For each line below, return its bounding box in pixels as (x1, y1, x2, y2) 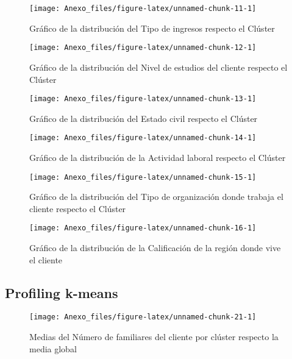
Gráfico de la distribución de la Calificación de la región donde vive (29, 241, 281, 254)
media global (29, 342, 77, 355)
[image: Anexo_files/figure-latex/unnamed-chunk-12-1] (29, 43, 257, 52)
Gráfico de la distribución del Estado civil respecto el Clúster (29, 112, 258, 124)
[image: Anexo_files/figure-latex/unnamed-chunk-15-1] (29, 172, 257, 182)
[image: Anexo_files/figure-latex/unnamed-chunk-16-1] (29, 224, 257, 233)
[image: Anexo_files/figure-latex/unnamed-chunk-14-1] (29, 133, 257, 143)
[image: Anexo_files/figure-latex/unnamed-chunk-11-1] (29, 4, 257, 13)
